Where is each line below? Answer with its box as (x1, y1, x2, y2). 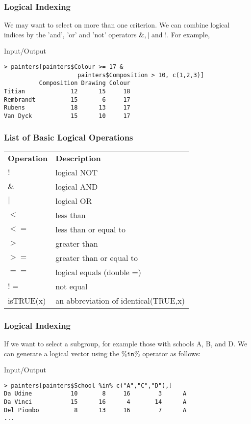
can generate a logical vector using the (4, 348, 120, 358)
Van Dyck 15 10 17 (4, 112, 130, 119)
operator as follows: (142, 348, 201, 358)
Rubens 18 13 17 (4, 104, 130, 112)
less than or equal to (55, 223, 126, 235)
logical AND (55, 180, 98, 192)
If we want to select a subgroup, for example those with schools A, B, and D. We (4, 339, 248, 349)
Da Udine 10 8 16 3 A (4, 390, 187, 397)
